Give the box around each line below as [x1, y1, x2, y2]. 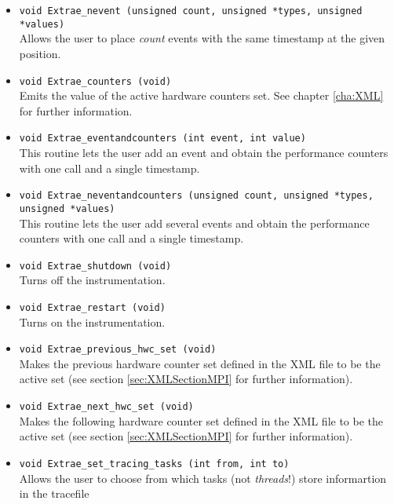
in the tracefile [19, 485, 89, 502]
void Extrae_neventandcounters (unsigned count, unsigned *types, [19, 190, 374, 202]
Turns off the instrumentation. [19, 272, 166, 288]
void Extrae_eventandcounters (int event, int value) [19, 133, 306, 144]
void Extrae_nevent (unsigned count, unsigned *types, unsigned [19, 5, 363, 16]
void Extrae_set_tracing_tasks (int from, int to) [19, 458, 290, 469]
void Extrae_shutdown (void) [19, 260, 172, 272]
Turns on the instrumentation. [19, 313, 166, 330]
